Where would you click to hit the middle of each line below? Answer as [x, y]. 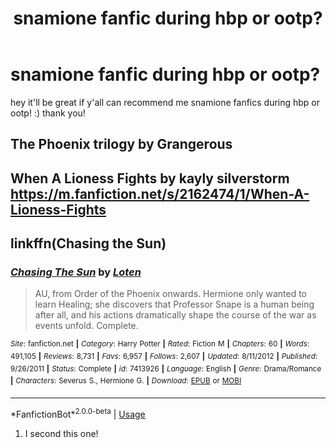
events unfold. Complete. [86, 326]
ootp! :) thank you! [48, 113]
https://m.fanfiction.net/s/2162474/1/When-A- [160, 193]
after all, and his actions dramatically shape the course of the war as [175, 315]
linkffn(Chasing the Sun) [88, 243]
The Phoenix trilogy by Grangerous [121, 144]
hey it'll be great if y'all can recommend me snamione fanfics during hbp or [165, 102]
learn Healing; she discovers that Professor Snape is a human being [174, 304]
